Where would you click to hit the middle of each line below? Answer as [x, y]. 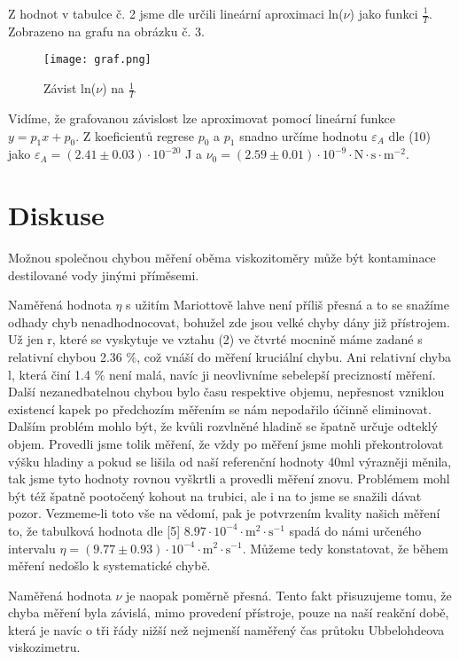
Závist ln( [70, 88]
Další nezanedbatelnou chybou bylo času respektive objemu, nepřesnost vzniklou [226, 392]
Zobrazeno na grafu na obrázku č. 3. [106, 31]
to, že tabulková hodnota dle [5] [94, 530]
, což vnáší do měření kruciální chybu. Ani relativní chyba [294, 356]
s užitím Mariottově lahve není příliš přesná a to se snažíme [288, 305]
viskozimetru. [44, 647]
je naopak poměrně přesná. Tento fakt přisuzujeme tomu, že [288, 595]
